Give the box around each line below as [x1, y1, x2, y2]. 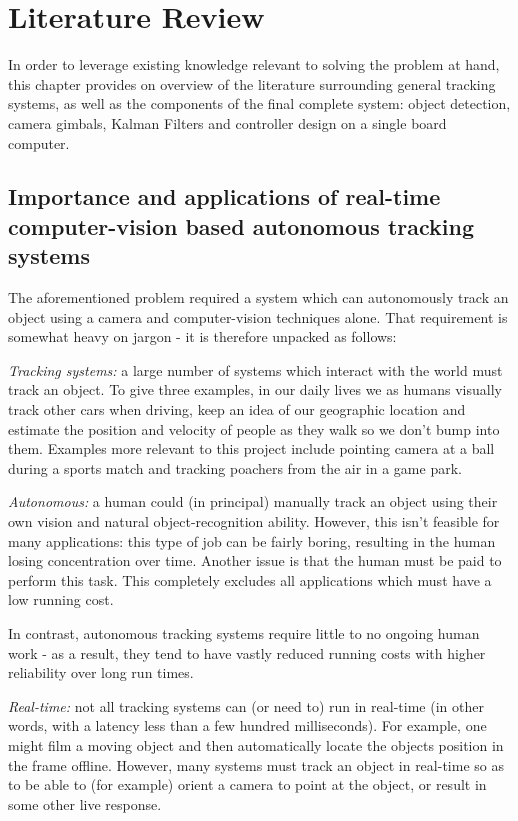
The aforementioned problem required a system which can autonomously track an [8, 287, 509, 308]
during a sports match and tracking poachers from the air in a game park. [8, 457, 462, 478]
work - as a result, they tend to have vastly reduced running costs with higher [8, 642, 486, 663]
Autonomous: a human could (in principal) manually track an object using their [8, 491, 498, 512]
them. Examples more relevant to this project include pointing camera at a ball [8, 438, 495, 459]
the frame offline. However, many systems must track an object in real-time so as [8, 754, 504, 775]
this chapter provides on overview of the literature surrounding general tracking [8, 73, 496, 94]
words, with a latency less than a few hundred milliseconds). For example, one [8, 715, 487, 736]
